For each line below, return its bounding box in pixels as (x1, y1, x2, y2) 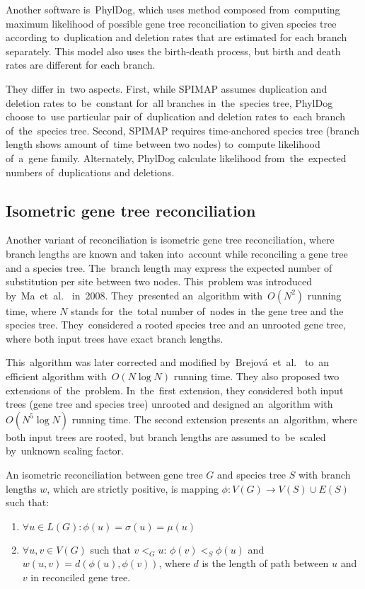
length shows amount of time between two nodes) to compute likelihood (6, 137, 320, 151)
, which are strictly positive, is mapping (47, 481, 219, 496)
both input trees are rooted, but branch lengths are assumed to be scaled (6, 429, 326, 444)
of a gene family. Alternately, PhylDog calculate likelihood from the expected (6, 150, 347, 165)
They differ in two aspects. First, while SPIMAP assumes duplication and (6, 81, 328, 96)
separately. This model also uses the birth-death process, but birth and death (6, 43, 341, 58)
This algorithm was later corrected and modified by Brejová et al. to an (6, 355, 330, 370)
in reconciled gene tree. (30, 570, 131, 585)
